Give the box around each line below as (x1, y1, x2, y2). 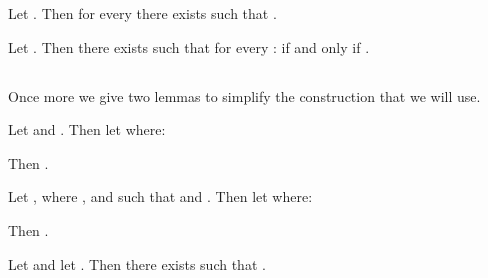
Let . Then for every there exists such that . (8, 3, 277, 23)
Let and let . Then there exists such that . (8, 253, 266, 274)
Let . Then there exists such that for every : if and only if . (8, 36, 370, 57)
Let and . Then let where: (8, 119, 166, 140)
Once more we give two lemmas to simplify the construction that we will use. (8, 85, 481, 106)
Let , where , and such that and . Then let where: (8, 186, 313, 207)
